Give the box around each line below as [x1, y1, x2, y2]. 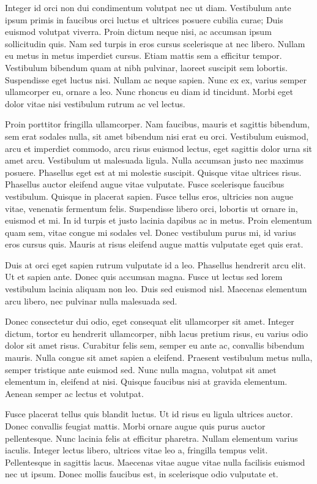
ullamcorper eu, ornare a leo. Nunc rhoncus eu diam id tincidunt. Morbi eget [5, 85, 293, 98]
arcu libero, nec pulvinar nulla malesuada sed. [5, 294, 177, 307]
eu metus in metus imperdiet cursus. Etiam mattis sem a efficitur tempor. [5, 49, 282, 62]
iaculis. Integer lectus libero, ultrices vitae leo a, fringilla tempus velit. [5, 444, 268, 456]
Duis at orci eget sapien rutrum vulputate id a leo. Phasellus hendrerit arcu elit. [5, 258, 306, 271]
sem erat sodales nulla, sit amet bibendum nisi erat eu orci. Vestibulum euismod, [5, 129, 309, 142]
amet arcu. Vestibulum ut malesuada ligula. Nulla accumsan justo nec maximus [5, 154, 304, 167]
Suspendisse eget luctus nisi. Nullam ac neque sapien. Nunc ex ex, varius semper [5, 73, 307, 86]
